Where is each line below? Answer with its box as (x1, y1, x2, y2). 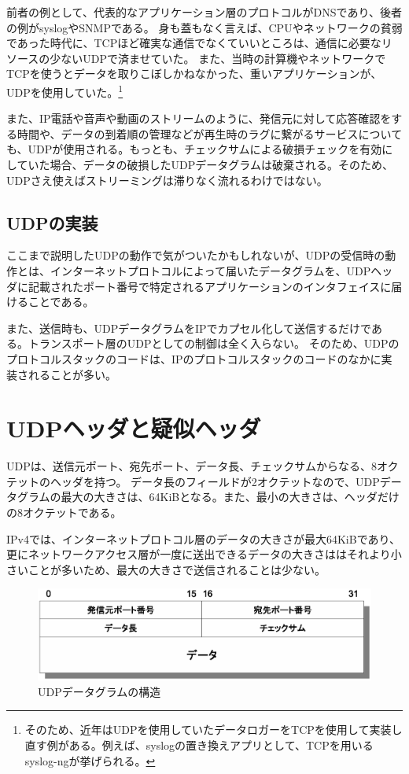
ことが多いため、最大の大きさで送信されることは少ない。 (28, 561, 326, 577)
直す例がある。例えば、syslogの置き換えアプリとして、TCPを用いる (24, 737, 374, 754)
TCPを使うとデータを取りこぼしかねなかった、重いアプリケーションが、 (6, 65, 382, 82)
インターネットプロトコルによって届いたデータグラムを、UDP (50, 262, 371, 278)
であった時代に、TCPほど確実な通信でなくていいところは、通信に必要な (6, 35, 381, 51)
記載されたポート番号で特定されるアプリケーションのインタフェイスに (28, 278, 392, 294)
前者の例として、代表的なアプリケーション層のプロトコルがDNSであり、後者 (6, 4, 402, 20)
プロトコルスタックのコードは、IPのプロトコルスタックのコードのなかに (6, 350, 381, 367)
